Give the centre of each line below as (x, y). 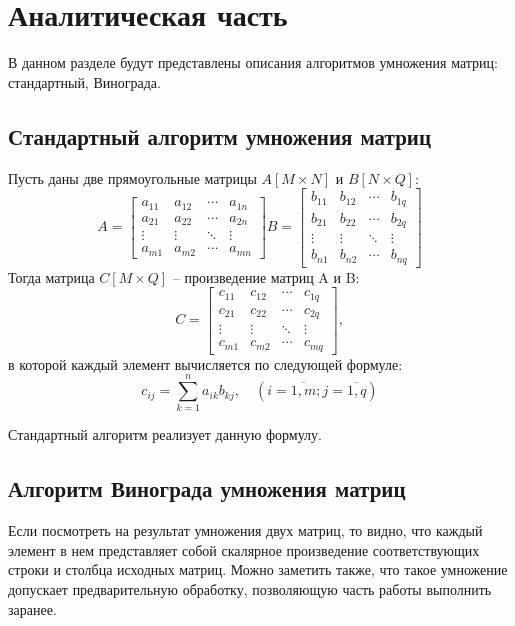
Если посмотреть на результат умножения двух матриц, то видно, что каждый (245, 530)
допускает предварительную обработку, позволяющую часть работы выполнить (250, 589)
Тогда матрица (51, 276)
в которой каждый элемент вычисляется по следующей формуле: (205, 363)
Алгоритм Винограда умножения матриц (207, 488)
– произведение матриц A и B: (266, 276)
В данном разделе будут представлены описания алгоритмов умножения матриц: (253, 62)
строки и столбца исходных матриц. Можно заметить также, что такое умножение (258, 569)
